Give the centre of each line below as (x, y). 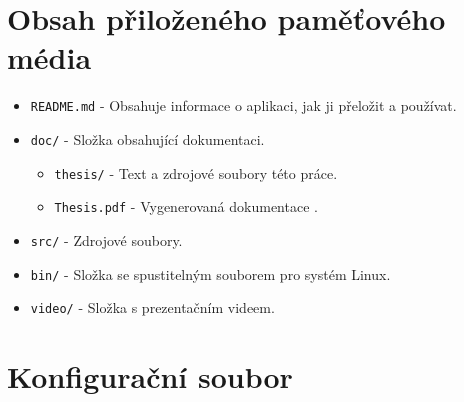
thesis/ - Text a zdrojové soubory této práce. (196, 172)
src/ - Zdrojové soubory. (106, 239)
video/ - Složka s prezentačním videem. (152, 307)
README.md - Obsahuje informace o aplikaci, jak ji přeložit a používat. (243, 105)
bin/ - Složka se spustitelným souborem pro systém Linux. (210, 273)
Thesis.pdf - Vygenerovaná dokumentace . (186, 206)
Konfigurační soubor (150, 376)
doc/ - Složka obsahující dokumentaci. (147, 138)
